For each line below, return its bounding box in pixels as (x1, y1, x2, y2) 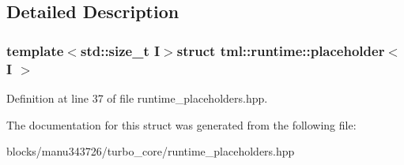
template (6, 40, 64, 60)
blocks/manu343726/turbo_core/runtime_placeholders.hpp (6, 143, 295, 159)
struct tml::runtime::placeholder (176, 40, 385, 60)
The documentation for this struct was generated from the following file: (6, 116, 357, 133)
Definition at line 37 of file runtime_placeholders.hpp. (6, 89, 268, 106)
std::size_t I (80, 40, 160, 60)
